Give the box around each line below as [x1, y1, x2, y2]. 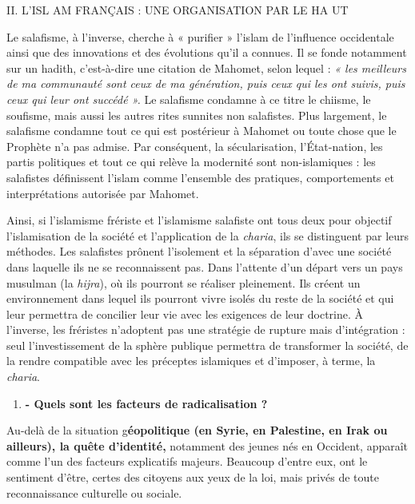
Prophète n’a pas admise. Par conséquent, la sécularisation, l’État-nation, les [6, 137, 383, 154]
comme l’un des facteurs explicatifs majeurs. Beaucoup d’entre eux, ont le [6, 453, 368, 470]
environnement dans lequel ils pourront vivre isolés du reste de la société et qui [6, 290, 394, 307]
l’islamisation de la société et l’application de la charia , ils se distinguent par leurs [6, 227, 409, 244]
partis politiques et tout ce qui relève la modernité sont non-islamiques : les [6, 153, 376, 170]
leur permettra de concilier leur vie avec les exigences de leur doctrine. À [6, 305, 364, 322]
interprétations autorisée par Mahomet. [6, 185, 199, 201]
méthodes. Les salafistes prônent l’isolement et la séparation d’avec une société [6, 243, 392, 260]
